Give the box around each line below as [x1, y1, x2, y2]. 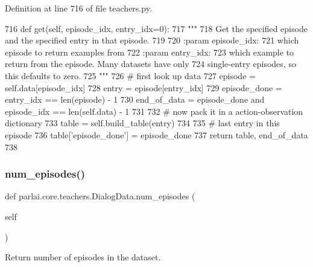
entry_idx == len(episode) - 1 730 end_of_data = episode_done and [5, 93, 265, 106]
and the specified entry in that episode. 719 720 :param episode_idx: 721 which [5, 34, 299, 47]
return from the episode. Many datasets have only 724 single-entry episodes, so [5, 57, 296, 70]
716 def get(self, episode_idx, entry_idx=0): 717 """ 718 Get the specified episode [5, 22, 308, 34]
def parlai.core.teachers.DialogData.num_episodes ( [5, 190, 195, 202]
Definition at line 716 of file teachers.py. [5, 2, 152, 14]
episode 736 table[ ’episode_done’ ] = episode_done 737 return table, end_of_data [5, 128, 308, 141]
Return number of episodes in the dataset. [5, 251, 161, 263]
